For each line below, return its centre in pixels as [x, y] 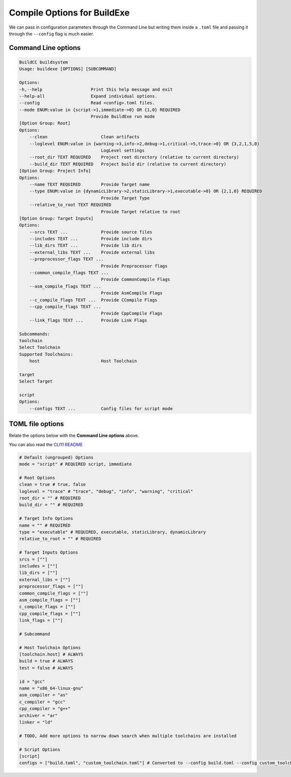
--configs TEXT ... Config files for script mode [101, 408]
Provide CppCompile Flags [132, 314]
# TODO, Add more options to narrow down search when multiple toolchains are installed [128, 736]
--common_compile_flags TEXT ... [69, 273]
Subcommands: [35, 334]
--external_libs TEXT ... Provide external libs [92, 252]
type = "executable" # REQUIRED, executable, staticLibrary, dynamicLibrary [113, 532]
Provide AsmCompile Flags [132, 293]
